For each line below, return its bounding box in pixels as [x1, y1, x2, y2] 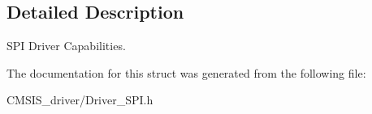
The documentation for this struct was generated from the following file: [6, 64, 366, 81]
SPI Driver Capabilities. [6, 37, 126, 54]
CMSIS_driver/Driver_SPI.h [6, 91, 154, 108]
